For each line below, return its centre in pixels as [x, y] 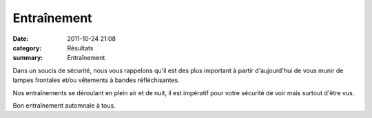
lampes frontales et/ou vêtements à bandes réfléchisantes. [96, 80]
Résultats [80, 48]
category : [27, 48]
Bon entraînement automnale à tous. [64, 105]
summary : [28, 58]
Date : [21, 39]
